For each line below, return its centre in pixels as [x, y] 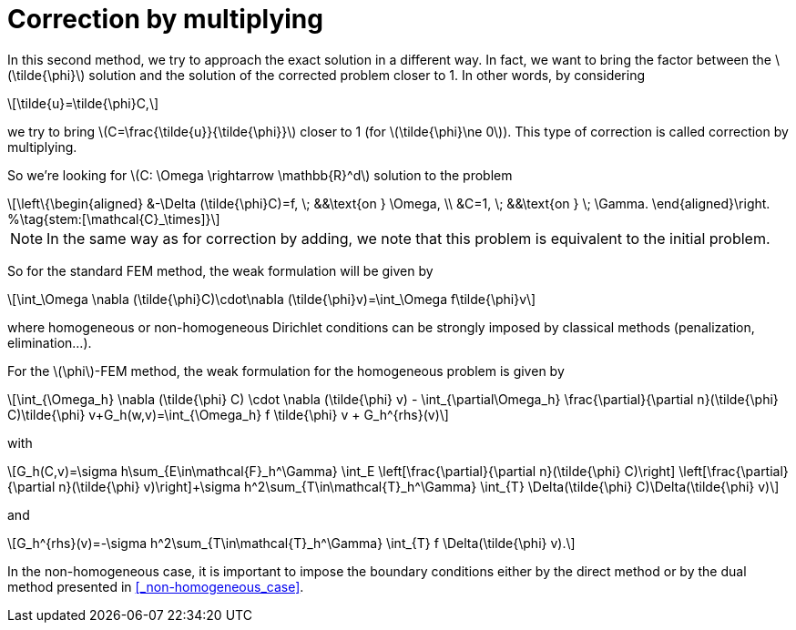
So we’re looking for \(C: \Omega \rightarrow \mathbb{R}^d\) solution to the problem [260, 175]
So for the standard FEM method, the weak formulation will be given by [220, 270]
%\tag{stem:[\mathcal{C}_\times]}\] [114, 218]
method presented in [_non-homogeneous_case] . [156, 586]
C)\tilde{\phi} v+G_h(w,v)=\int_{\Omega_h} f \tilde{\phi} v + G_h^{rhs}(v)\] [228, 414]
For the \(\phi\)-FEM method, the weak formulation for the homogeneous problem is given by [286, 371]
